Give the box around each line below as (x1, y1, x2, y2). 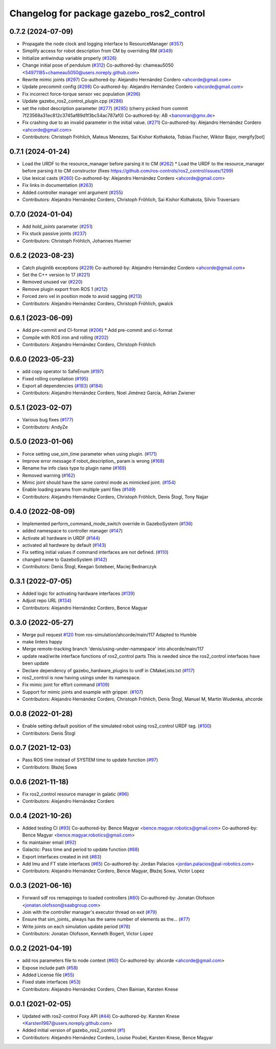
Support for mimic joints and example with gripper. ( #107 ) (22, 689, 143, 695)
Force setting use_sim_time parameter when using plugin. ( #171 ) (22, 451, 157, 457)
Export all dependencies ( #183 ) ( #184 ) (22, 382, 103, 389)
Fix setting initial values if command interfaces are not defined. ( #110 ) (22, 549, 169, 555)
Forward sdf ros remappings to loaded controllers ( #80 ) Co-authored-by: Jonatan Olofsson (22, 895, 215, 901)
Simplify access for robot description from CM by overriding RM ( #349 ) (22, 48, 173, 54)
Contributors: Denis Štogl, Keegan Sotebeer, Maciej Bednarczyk (22, 564, 157, 570)
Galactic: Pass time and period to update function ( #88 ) (22, 846, 140, 852)
